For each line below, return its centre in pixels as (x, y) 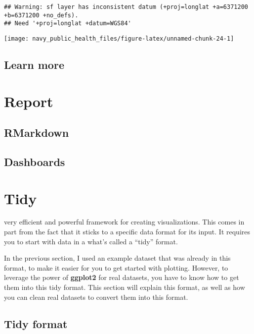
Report (29, 101)
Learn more (34, 65)
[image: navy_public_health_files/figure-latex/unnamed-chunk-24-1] (119, 38)
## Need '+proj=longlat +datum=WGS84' (68, 24)
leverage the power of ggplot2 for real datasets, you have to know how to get (122, 277)
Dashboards (35, 161)
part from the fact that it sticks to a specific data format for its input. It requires (127, 232)
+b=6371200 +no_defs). (41, 15)
